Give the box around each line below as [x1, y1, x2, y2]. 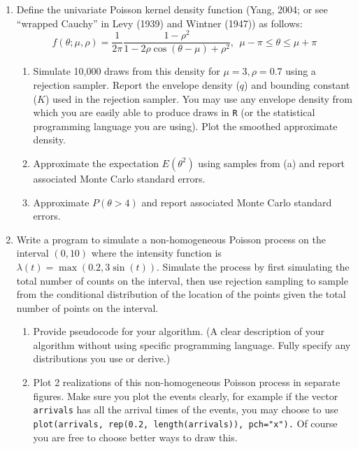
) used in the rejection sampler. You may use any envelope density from [45, 91, 353, 106]
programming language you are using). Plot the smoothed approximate [33, 118, 338, 133]
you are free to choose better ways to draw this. [33, 429, 238, 444]
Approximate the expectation [33, 155, 159, 170]
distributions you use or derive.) [33, 351, 171, 366]
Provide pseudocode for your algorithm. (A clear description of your [33, 324, 324, 338]
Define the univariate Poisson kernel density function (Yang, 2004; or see [16, 2, 328, 16]
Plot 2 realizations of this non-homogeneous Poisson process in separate [33, 375, 341, 390]
